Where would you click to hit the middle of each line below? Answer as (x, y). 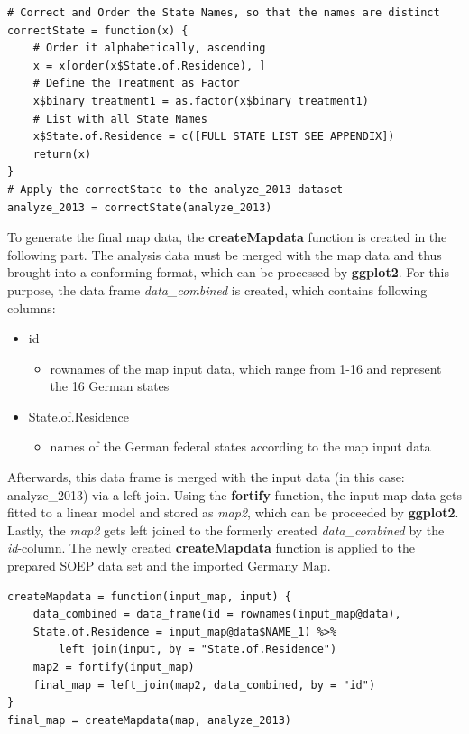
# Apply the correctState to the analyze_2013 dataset (175, 189)
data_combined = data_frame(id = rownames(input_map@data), (217, 614)
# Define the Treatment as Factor (136, 84)
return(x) (62, 154)
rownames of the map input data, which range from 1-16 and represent (246, 368)
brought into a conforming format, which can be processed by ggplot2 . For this (229, 272)
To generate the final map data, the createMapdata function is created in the (227, 237)
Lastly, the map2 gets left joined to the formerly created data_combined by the (226, 530)
